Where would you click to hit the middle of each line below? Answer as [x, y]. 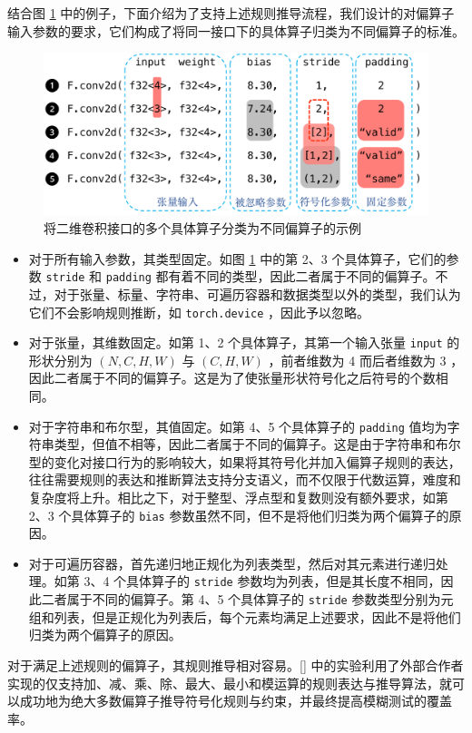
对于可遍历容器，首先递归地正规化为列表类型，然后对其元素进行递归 [232, 563]
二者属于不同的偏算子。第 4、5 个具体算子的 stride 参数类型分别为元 [247, 599]
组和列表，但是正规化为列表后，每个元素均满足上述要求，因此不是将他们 [245, 616]
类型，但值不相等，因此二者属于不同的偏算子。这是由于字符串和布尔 [257, 444]
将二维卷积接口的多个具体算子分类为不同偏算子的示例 [202, 228]
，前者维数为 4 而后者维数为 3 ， [366, 360]
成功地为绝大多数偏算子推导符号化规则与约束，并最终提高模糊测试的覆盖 [236, 701]
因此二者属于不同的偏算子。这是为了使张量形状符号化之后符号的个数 [232, 378]
